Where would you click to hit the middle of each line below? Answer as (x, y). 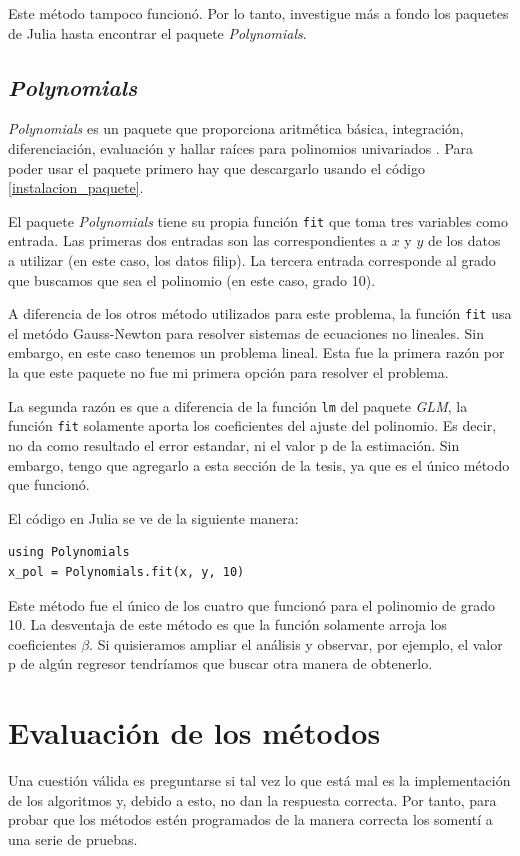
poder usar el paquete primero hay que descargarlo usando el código (216, 167)
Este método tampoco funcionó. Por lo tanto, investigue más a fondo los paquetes (258, 13)
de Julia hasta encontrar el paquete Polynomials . (157, 32)
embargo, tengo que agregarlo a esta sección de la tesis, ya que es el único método (259, 464)
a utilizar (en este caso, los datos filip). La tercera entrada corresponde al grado (252, 260)
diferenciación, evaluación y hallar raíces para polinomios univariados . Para (241, 147)
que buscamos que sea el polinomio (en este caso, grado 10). (192, 279)
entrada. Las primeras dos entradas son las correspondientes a (198, 240)
